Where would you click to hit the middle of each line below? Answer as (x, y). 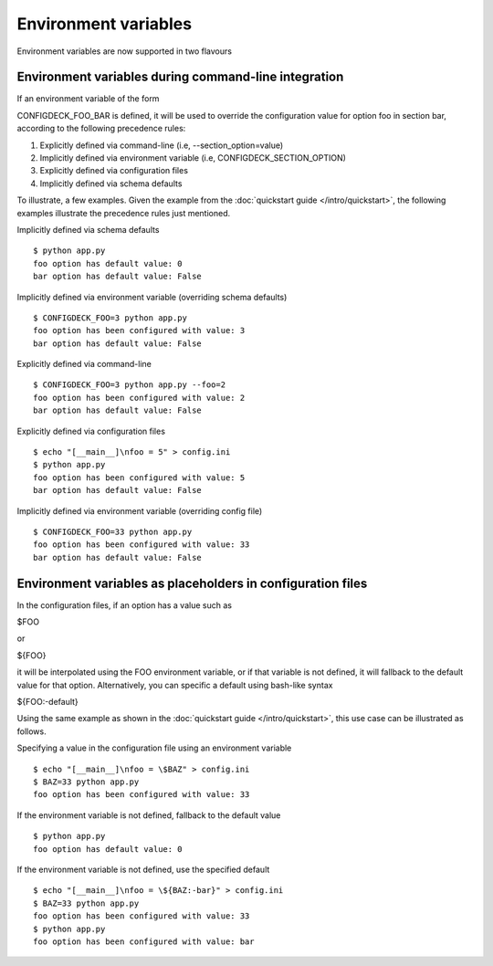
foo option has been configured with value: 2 (139, 398)
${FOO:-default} (48, 702)
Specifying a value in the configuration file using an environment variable (154, 748)
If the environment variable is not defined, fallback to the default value (149, 815)
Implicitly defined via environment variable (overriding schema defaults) (152, 297)
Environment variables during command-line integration (180, 77)
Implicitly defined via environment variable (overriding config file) (140, 510)
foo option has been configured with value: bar (144, 941)
